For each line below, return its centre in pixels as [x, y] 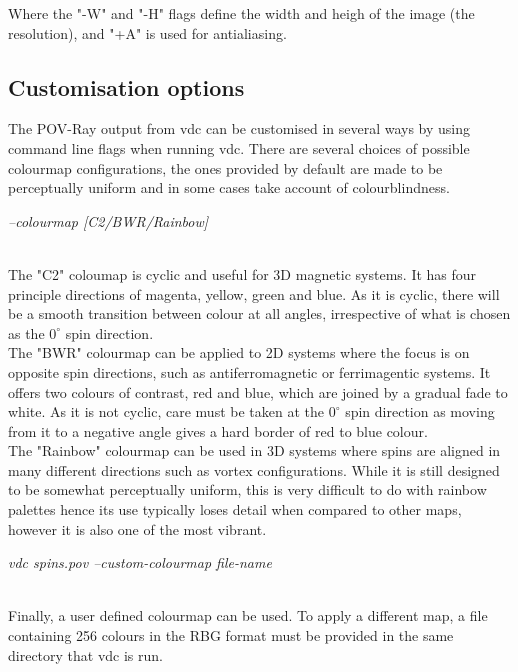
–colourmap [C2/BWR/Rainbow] [108, 220]
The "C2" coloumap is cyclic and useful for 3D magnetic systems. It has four [242, 273]
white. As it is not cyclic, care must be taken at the [166, 411]
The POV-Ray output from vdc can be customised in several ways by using [239, 128]
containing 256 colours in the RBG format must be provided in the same [231, 635]
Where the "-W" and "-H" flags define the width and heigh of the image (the [241, 13]
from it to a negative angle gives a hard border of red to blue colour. [218, 430]
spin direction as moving [420, 411]
